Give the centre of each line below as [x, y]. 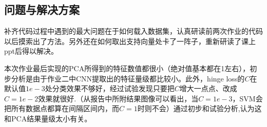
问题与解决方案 [42, 9]
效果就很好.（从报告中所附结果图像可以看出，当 [118, 98]
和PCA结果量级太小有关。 [48, 118]
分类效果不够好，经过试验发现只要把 [113, 88]
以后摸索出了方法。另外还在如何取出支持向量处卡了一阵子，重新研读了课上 [130, 41]
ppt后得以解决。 [31, 51]
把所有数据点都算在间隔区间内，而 [62, 108]
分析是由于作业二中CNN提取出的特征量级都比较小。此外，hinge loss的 [128, 78]
